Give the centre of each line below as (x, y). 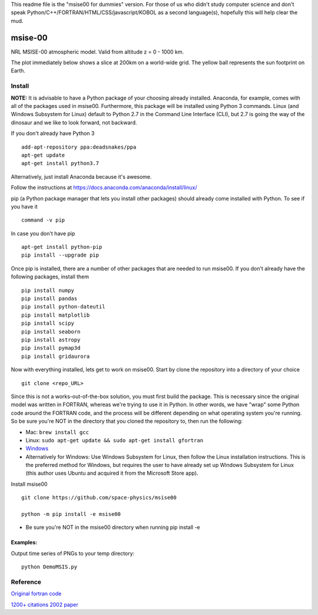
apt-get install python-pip (62, 247)
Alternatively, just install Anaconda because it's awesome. (82, 176)
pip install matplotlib (56, 315)
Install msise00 (29, 484)
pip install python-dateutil (63, 307)
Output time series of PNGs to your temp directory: (73, 553)
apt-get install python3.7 (60, 163)
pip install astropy (51, 340)
